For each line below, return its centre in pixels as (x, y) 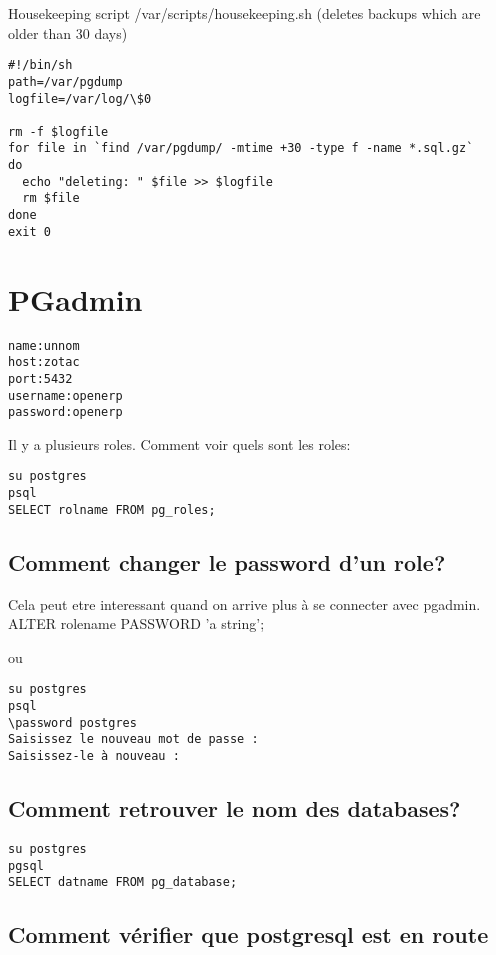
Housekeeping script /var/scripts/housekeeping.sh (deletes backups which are (244, 13)
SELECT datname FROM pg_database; (123, 882)
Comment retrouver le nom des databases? (234, 808)
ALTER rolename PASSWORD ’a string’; (136, 623)
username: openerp (65, 395)
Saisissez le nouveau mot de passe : (133, 739)
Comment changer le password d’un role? (227, 561)
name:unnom (44, 345)
